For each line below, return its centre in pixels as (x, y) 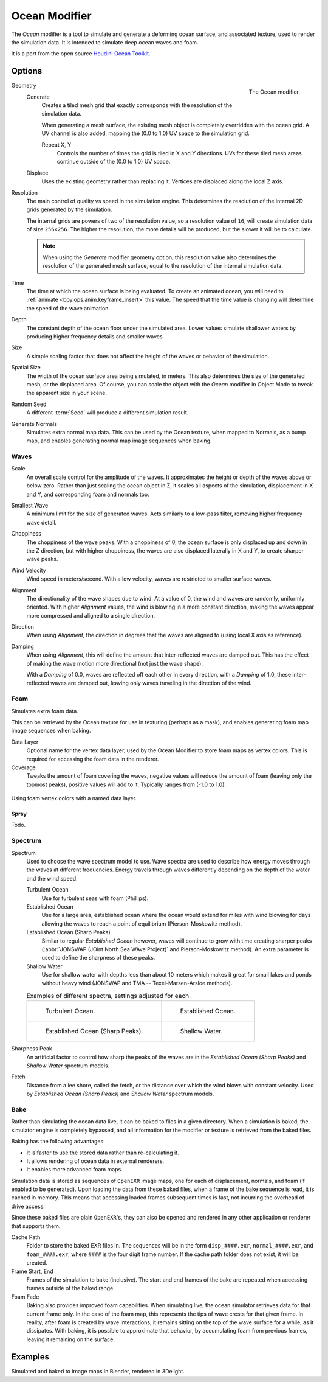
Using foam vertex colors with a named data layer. (74, 798)
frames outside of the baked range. (70, 1288)
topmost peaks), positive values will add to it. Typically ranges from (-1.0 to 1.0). (126, 784)
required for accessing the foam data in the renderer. (93, 759)
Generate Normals (34, 424)
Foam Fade (25, 1297)
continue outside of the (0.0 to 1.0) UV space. (114, 162)
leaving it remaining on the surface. (71, 1339)
